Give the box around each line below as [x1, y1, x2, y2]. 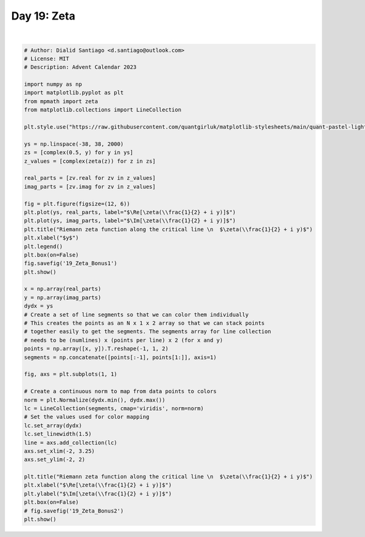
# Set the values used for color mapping [24, 413, 150, 421]
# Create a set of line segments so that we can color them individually [24, 311, 249, 318]
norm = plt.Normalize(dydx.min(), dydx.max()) [24, 396, 165, 404]
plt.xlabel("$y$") [24, 235, 79, 241]
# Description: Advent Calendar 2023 [24, 64, 137, 71]
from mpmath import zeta [24, 98, 99, 105]
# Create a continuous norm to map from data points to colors [24, 388, 217, 395]
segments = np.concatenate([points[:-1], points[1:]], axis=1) [24, 354, 217, 361]
